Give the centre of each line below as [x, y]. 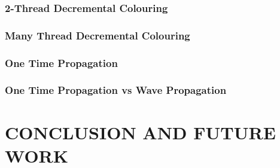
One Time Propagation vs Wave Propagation [116, 90]
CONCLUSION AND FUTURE [140, 132]
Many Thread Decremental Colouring [98, 35]
